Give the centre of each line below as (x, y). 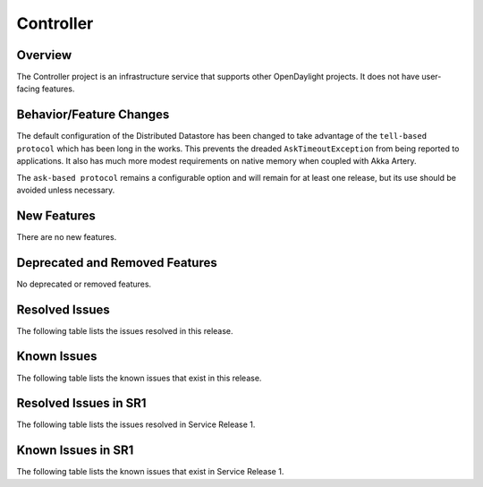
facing (28, 89)
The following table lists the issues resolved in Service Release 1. (136, 424)
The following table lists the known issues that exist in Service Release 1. (150, 472)
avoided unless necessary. (66, 190)
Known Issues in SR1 (75, 451)
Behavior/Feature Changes (93, 115)
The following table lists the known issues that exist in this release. (139, 378)
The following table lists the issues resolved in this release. (125, 330)
